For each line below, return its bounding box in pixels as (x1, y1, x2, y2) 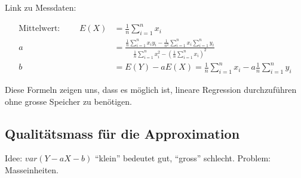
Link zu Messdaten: (5, 1, 76, 13)
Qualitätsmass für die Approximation (5, 124, 240, 142)
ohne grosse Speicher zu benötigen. (5, 95, 132, 107)
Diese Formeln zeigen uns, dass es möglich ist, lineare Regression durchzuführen (5, 83, 297, 96)
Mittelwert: (19, 24, 60, 33)
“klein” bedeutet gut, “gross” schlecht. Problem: (94, 152, 271, 164)
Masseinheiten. (5, 164, 59, 176)
